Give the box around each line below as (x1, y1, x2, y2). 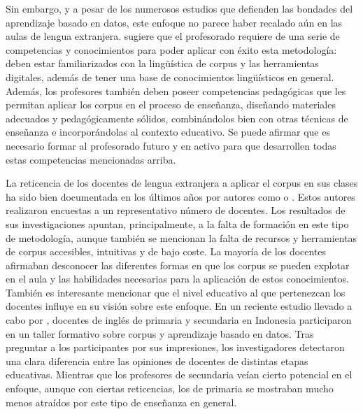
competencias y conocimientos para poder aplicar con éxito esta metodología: (6, 42, 337, 57)
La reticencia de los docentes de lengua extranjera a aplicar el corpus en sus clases (6, 176, 358, 190)
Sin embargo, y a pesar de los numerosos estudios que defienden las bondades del (6, 1, 353, 15)
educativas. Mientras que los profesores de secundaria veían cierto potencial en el (6, 367, 353, 382)
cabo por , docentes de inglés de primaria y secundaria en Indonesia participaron (6, 313, 352, 327)
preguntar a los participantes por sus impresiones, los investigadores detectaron (6, 340, 345, 355)
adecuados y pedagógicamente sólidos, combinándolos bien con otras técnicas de (6, 110, 348, 125)
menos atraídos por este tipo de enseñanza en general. (6, 394, 237, 409)
